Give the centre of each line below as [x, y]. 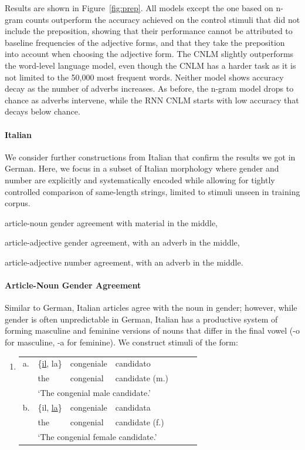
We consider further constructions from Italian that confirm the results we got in [150, 157]
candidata [133, 407]
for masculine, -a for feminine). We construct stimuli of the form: [121, 342]
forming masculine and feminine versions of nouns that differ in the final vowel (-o [152, 330]
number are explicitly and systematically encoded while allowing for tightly [140, 179]
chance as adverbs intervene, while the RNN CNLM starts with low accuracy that [152, 100]
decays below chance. [43, 111]
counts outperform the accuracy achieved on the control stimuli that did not [163, 19]
